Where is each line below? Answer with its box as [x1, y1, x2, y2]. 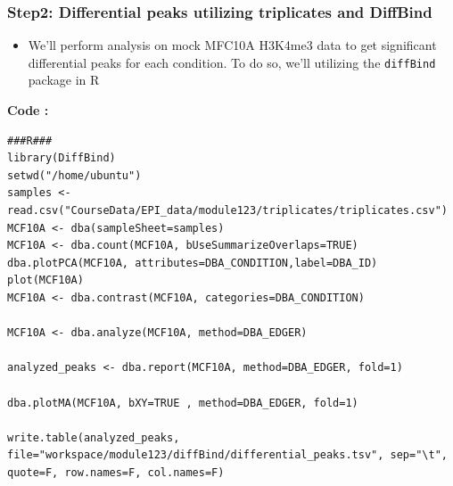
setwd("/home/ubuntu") [7, 169, 142, 182]
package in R [28, 70, 100, 89]
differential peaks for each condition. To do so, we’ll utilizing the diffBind [28, 53, 436, 71]
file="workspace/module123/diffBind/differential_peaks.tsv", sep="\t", [7, 449, 448, 462]
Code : [7, 101, 49, 119]
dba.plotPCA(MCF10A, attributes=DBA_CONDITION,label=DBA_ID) [7, 256, 378, 269]
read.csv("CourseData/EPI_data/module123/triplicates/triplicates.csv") [7, 204, 448, 218]
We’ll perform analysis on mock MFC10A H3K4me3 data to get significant [28, 36, 437, 54]
